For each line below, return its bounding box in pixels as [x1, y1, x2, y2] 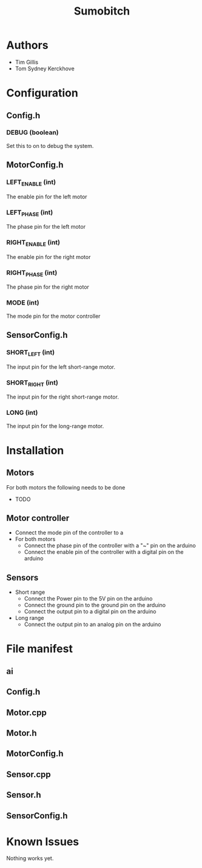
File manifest [6, 642, 73, 656]
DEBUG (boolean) [6, 129, 59, 137]
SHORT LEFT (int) [6, 348, 55, 358]
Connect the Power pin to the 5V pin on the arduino [24, 595, 153, 602]
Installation [6, 443, 64, 457]
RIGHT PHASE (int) [6, 268, 58, 278]
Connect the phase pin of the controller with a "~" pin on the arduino [24, 542, 196, 550]
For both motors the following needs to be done [6, 483, 126, 491]
